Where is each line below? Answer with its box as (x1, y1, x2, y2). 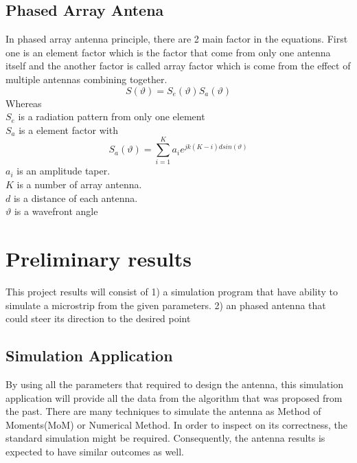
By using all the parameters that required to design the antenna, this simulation (5, 376, 343, 391)
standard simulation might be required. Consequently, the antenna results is (5, 431, 325, 445)
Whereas (5, 95, 42, 110)
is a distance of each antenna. (13, 190, 138, 205)
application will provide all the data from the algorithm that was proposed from (5, 390, 343, 405)
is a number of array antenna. (16, 177, 142, 192)
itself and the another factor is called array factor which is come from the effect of (5, 58, 351, 73)
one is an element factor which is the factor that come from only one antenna (5, 45, 331, 59)
